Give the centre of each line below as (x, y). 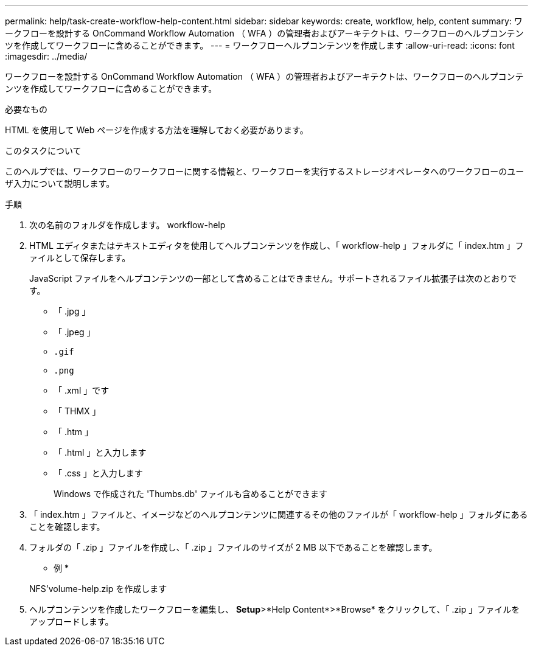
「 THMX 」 (77, 411)
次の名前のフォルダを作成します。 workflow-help (127, 225)
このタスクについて (43, 151)
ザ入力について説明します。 (60, 183)
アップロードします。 (71, 621)
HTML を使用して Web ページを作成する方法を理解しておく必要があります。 (157, 130)
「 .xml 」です (82, 390)
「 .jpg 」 (72, 311)
